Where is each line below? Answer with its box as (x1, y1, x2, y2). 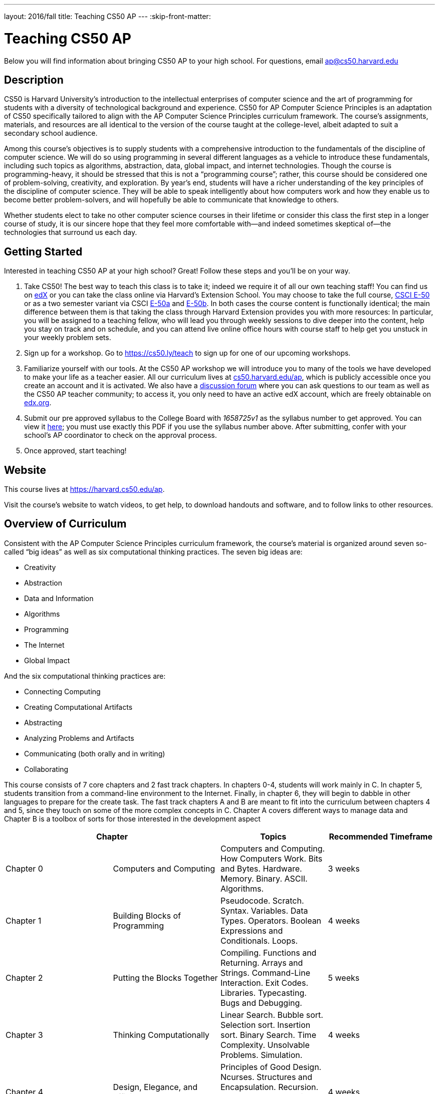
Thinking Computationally (113, 1029, 209, 1040)
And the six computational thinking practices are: (4, 671, 166, 680)
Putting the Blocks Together (113, 972, 218, 983)
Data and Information (24, 594, 94, 603)
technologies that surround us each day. (4, 228, 137, 237)
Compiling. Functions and (221, 947, 317, 958)
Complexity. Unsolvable (221, 1039, 310, 1050)
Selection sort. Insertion (221, 1019, 311, 1030)
